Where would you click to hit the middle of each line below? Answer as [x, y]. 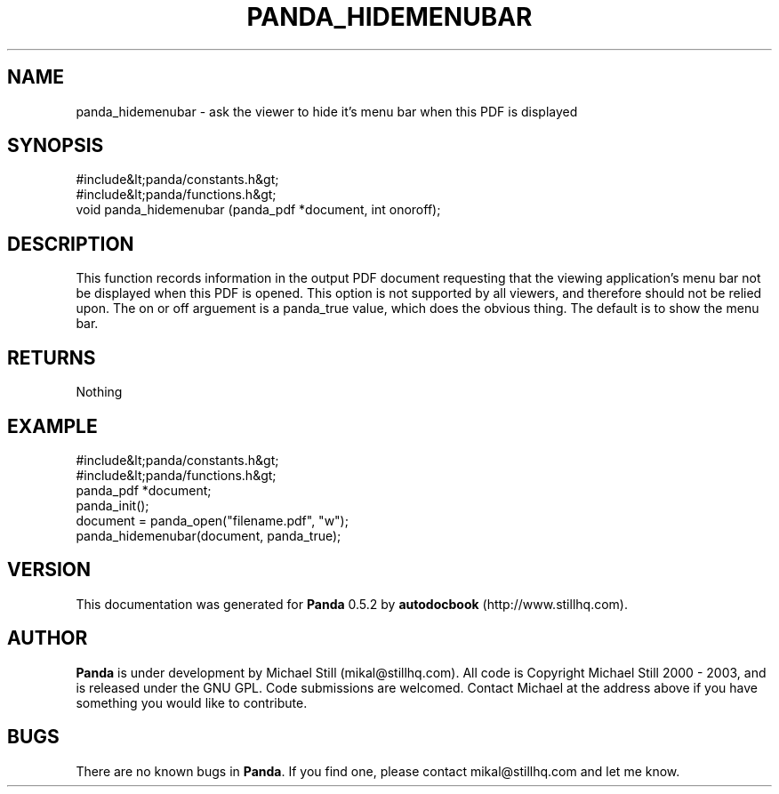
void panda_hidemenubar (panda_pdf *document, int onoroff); [258, 210]
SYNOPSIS [56, 146]
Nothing [99, 392]
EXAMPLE [52, 426]
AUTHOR [48, 638]
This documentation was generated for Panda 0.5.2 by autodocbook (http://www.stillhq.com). [352, 604]
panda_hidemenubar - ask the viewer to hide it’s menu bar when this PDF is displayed [327, 111]
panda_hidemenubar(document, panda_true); [209, 535]
